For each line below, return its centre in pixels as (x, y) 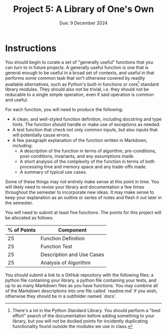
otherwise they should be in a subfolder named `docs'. (61, 296)
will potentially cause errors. (41, 135)
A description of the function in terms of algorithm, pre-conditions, (88, 151)
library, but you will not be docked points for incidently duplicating (80, 321)
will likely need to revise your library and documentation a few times (75, 187)
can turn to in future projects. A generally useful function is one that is (77, 67)
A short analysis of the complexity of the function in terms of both (87, 162)
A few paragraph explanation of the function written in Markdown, (80, 140)
